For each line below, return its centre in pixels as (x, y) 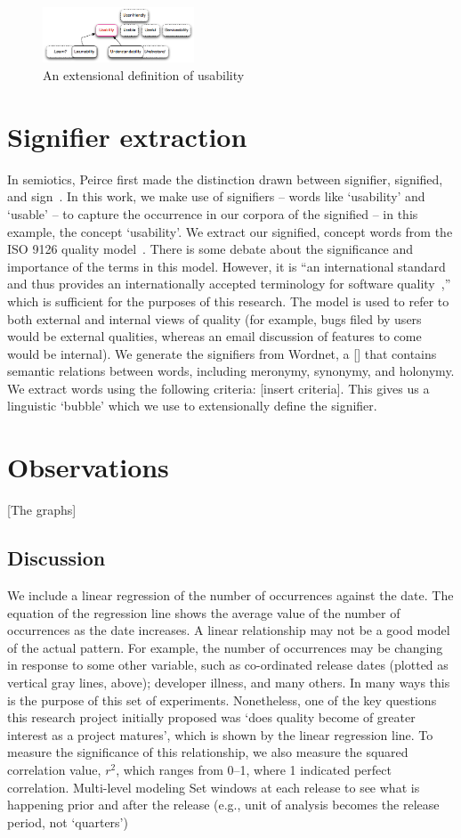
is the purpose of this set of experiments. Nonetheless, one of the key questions (222, 700)
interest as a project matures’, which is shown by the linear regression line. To (220, 734)
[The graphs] (42, 510)
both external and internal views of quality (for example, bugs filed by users (214, 318)
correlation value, (54, 769)
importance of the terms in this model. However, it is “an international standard (226, 266)
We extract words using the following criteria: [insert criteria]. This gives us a (218, 388)
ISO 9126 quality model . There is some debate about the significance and (210, 249)
